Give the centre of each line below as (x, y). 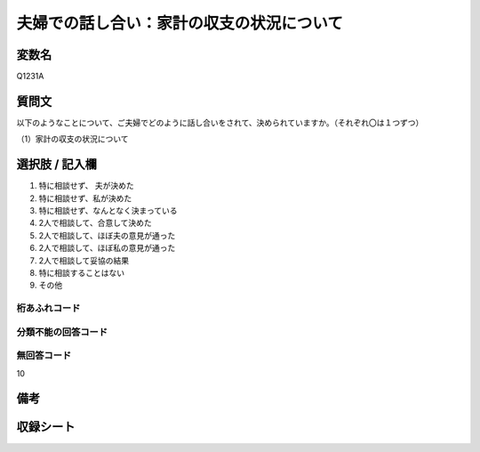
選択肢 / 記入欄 (57, 165)
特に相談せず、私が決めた (85, 198)
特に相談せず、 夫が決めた (86, 186)
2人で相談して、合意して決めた (95, 223)
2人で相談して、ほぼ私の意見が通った (107, 248)
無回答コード (44, 356)
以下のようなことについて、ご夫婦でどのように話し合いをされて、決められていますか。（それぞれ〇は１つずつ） (220, 122)
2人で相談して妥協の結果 (84, 260)
